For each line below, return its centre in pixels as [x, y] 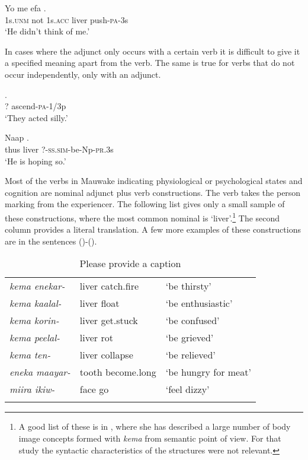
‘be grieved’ [190, 338]
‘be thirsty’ [188, 286]
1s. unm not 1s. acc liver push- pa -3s [67, 19]
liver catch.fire [109, 286]
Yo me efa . [25, 8]
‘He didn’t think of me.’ [47, 31]
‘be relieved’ [190, 355]
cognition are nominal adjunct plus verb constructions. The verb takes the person [153, 192]
